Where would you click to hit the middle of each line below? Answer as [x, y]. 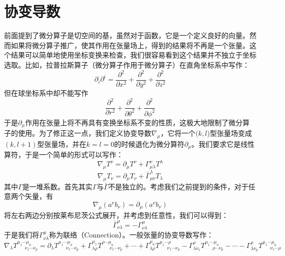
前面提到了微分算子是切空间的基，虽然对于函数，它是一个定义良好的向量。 [127, 35]
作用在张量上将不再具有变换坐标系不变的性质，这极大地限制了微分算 [137, 122]
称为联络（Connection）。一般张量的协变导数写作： [131, 235]
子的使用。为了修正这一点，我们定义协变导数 [78, 133]
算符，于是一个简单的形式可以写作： [64, 155]
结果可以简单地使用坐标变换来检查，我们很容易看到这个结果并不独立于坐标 [133, 55]
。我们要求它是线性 [223, 144]
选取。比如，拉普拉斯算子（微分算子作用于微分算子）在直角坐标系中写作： [127, 64]
